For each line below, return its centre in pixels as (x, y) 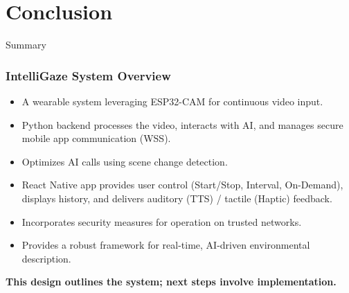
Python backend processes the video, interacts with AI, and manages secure (182, 124)
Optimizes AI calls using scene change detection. (125, 161)
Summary (26, 45)
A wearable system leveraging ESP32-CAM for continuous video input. (172, 101)
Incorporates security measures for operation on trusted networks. (162, 221)
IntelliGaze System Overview (88, 75)
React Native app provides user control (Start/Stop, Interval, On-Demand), (182, 185)
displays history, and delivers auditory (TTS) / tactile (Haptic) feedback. (177, 198)
